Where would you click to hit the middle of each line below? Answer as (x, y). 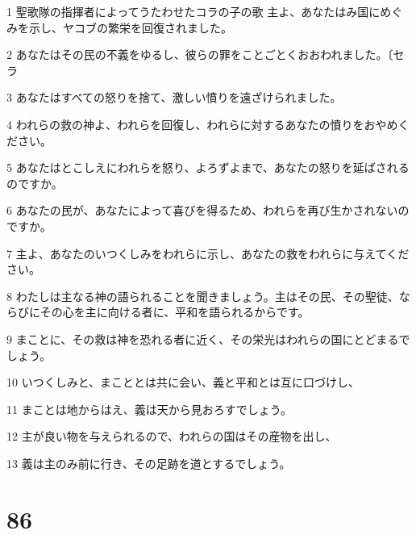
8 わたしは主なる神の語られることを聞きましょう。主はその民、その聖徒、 (203, 296)
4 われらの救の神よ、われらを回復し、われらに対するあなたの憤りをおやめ (202, 124)
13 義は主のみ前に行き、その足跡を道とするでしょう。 (149, 463)
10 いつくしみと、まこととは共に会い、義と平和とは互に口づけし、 (183, 382)
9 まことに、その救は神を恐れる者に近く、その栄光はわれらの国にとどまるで (208, 339)
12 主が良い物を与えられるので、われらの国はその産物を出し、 (172, 436)
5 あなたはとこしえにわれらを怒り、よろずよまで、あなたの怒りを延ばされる (208, 167)
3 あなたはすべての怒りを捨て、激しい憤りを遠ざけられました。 (174, 97)
